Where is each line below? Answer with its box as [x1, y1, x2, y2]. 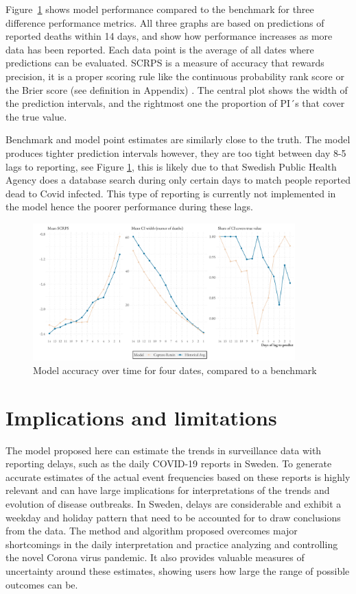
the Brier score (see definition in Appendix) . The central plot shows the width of [5, 82, 348, 97]
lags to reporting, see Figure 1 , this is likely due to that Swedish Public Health [5, 159, 337, 173]
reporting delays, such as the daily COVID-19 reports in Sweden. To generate [5, 456, 332, 471]
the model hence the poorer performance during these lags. [5, 199, 253, 214]
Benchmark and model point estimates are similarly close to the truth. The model [5, 132, 351, 147]
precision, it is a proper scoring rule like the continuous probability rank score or [5, 69, 344, 83]
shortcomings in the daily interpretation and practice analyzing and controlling [5, 536, 338, 551]
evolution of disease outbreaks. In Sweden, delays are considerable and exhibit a [5, 497, 342, 511]
